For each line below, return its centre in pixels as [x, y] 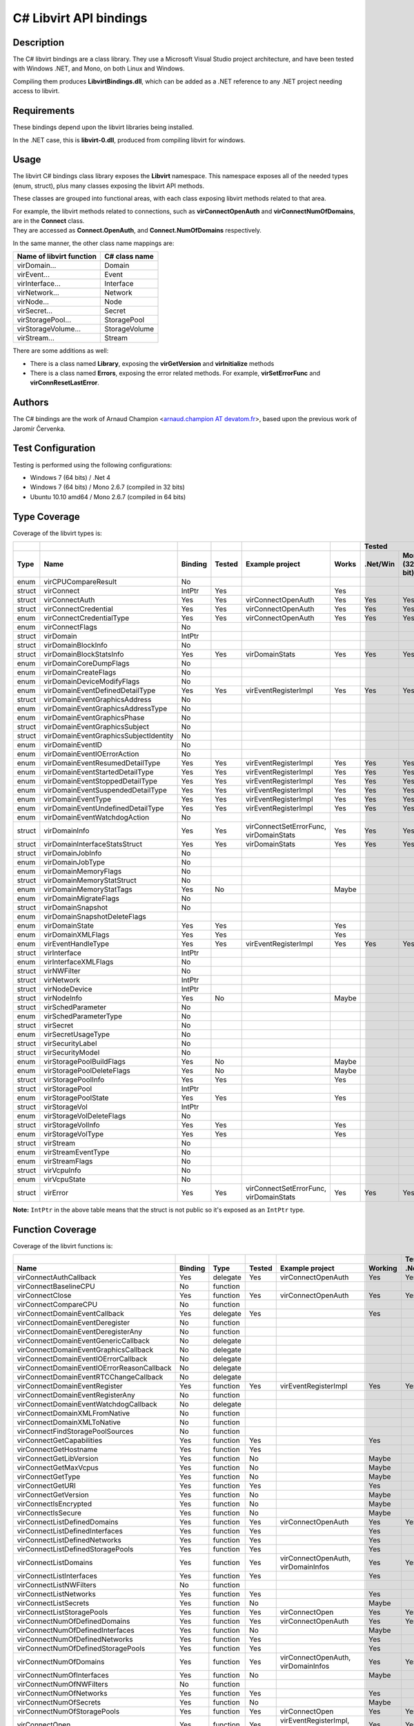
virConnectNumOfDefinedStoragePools [81, 1649]
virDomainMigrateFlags [82, 899]
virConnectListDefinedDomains [68, 1522]
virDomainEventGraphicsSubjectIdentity [109, 736]
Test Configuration [54, 448]
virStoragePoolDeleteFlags [87, 1071]
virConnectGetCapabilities [60, 1441]
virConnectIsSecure [49, 1513]
